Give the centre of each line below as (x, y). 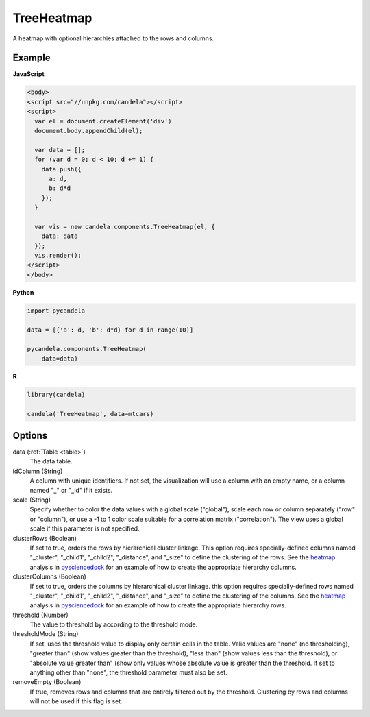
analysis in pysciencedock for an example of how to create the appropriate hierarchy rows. (158, 605)
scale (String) (32, 500)
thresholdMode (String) (46, 634)
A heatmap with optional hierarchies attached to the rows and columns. (113, 38)
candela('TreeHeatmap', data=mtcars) (90, 414)
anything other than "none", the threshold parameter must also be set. (128, 672)
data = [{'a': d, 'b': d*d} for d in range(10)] (110, 330)
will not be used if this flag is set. (76, 701)
